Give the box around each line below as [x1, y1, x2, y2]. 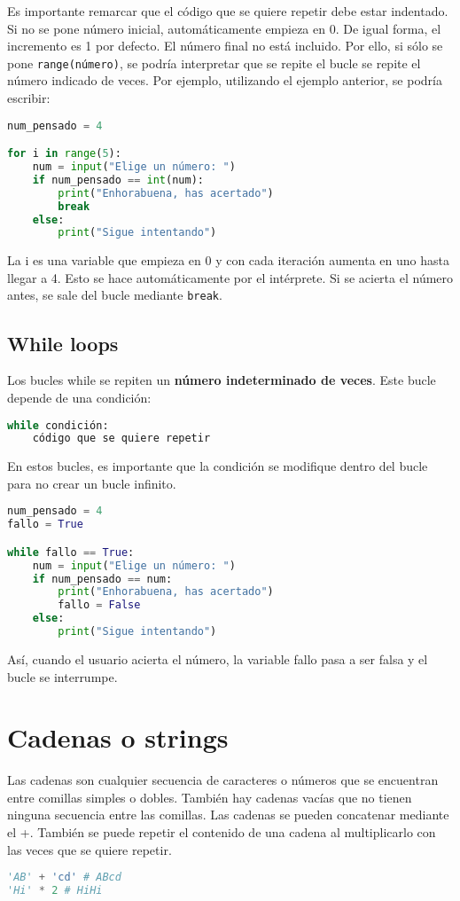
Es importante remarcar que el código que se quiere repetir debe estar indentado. [7, 2, 448, 20]
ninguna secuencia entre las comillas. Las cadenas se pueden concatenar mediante [7, 805, 449, 824]
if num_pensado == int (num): [32, 173, 204, 186]
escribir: [7, 89, 51, 107]
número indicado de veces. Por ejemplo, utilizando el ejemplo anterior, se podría [7, 71, 442, 90]
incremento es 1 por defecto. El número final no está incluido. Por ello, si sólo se [7, 36, 443, 55]
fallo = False [58, 599, 141, 612]
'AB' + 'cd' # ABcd [7, 871, 121, 884]
